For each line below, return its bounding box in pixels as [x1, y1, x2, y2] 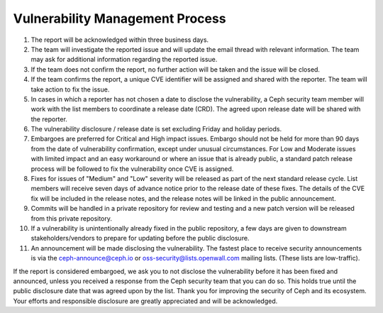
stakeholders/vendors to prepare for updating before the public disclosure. [30, 234, 250, 243]
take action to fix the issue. [30, 85, 110, 94]
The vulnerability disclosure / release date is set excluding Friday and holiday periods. [30, 125, 282, 133]
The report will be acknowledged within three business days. [30, 35, 209, 44]
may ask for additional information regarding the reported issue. [30, 55, 218, 64]
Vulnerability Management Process [13, 11, 226, 26]
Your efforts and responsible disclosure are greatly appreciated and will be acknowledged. [13, 297, 278, 305]
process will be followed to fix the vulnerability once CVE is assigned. [30, 164, 234, 173]
